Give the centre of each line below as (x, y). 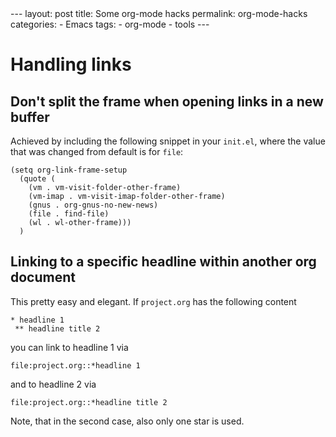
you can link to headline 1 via (69, 347)
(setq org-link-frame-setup (69, 170)
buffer (30, 117)
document (43, 277)
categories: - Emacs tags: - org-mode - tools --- (110, 24)
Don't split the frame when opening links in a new (167, 101)
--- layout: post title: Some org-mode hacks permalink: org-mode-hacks (159, 13)
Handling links (71, 64)
